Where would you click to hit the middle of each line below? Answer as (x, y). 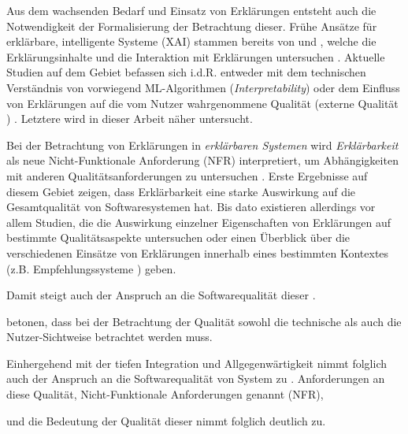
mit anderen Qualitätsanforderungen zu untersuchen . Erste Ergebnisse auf (187, 175)
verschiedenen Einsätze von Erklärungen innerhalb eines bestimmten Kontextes (198, 252)
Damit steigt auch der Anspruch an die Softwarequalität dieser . (161, 295)
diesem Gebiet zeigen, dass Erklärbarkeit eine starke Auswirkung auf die (181, 191)
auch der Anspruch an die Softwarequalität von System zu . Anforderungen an (196, 378)
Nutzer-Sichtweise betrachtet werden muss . (109, 337)
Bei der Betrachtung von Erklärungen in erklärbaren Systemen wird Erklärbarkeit (202, 145)
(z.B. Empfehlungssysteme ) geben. (91, 268)
